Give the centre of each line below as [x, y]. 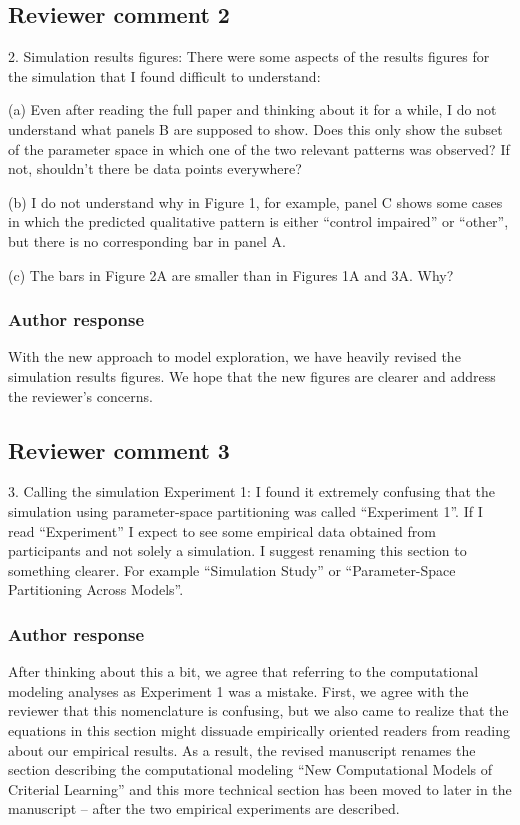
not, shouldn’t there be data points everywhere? [155, 168]
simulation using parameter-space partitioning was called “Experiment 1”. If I [245, 510]
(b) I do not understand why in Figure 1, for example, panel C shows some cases [255, 201]
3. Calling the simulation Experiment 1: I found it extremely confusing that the [251, 491]
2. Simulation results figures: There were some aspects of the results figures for [249, 56]
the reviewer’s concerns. [80, 395]
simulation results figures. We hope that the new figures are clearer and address [252, 375]
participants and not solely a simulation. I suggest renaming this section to [237, 550]
